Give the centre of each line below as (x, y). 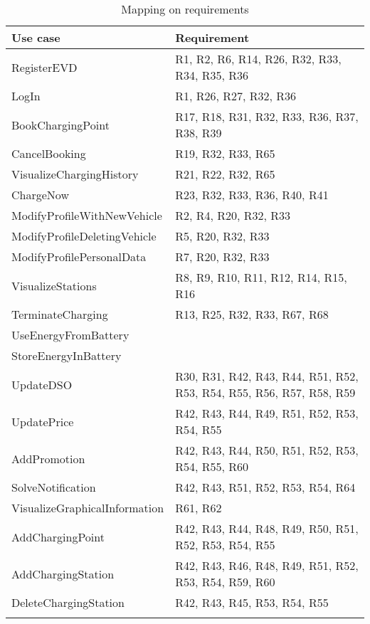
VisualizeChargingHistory (75, 174)
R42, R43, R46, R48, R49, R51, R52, (267, 565)
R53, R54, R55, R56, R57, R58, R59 (265, 392)
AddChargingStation (63, 573)
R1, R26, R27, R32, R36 (236, 96)
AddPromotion (48, 458)
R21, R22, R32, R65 (225, 174)
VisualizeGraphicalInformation (88, 508)
